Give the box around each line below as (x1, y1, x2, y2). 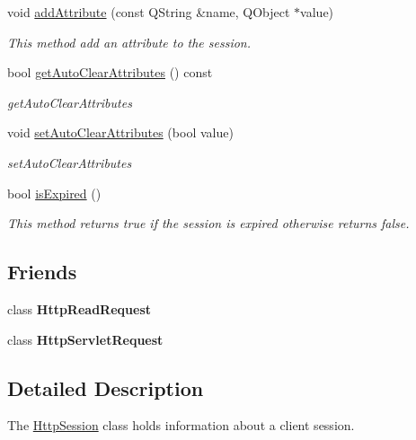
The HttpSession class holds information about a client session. (7, 416, 355, 435)
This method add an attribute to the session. (7, 32, 252, 51)
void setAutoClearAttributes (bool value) (7, 123, 234, 142)
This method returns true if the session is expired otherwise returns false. (7, 214, 410, 233)
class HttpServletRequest (7, 330, 164, 348)
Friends (7, 258, 77, 286)
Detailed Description (7, 374, 204, 401)
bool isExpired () (7, 183, 102, 202)
